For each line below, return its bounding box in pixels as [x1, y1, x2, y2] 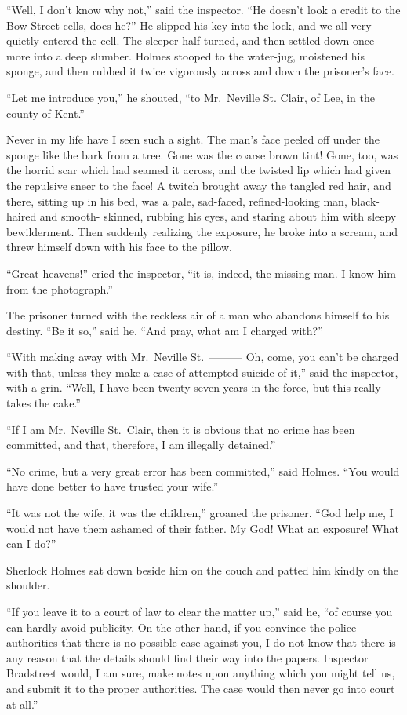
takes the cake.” [6, 395, 81, 411]
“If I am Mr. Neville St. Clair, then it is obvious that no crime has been [6, 421, 355, 437]
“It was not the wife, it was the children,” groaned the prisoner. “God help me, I [6, 505, 394, 521]
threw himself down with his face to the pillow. [6, 239, 232, 255]
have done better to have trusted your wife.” [6, 478, 219, 494]
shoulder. [6, 577, 50, 593]
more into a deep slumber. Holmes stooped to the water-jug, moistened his [6, 47, 365, 64]
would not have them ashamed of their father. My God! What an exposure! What [6, 520, 399, 536]
